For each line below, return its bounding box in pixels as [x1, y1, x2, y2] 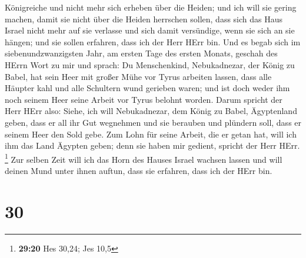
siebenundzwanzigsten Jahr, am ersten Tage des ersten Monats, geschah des [5, 47, 278, 59]
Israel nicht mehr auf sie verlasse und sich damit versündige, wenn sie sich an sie [5, 24, 295, 36]
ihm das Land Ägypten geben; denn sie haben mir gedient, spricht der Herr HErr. [5, 139, 300, 152]
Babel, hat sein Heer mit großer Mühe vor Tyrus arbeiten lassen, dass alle [5, 70, 272, 82]
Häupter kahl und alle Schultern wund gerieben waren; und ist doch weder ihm [5, 82, 290, 94]
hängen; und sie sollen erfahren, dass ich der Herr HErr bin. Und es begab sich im [5, 35, 301, 48]
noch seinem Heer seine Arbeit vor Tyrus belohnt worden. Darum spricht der [5, 93, 282, 105]
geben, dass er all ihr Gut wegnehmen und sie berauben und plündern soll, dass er [5, 116, 302, 128]
